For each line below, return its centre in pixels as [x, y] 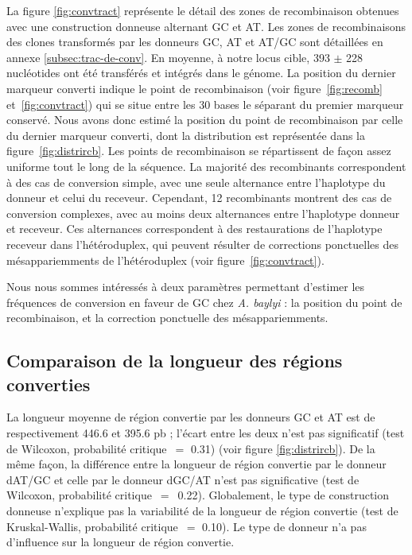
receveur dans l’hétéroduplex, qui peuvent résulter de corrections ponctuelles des [202, 244]
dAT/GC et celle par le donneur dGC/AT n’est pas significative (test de [183, 479]
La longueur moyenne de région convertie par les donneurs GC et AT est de [191, 417]
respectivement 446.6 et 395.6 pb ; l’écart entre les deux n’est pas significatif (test [206, 433]
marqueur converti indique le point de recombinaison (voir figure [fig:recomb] [194, 88]
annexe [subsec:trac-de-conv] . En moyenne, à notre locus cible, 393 [168, 57]
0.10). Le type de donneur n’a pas [284, 526]
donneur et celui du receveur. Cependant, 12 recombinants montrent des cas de [199, 198]
